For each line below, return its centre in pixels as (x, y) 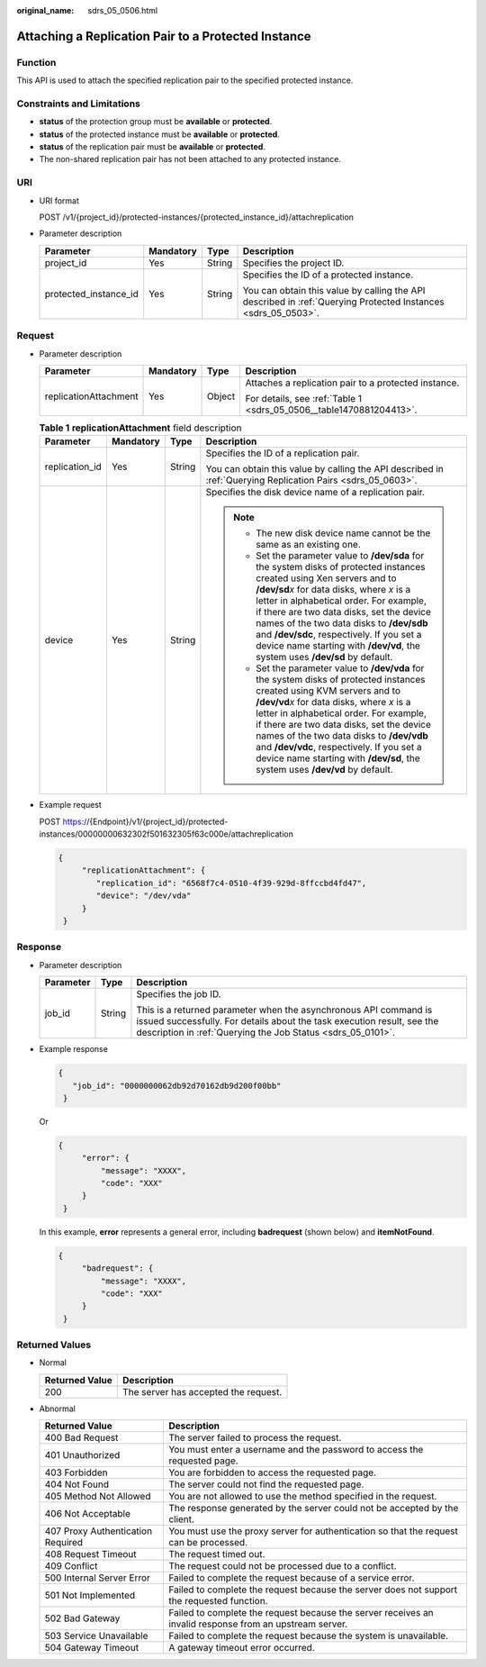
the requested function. (218, 1601)
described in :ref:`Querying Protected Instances (343, 302)
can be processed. (207, 1543)
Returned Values (54, 1345)
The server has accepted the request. (202, 1391)
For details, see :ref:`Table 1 (303, 398)
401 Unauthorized (82, 1455)
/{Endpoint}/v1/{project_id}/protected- (157, 821)
